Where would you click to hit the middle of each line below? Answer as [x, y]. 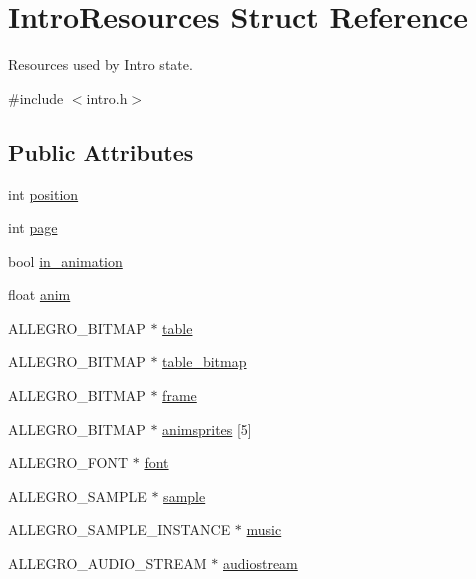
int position [43, 193]
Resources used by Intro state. [100, 64]
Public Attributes [101, 151]
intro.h [107, 97]
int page [33, 227]
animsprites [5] [207, 428]
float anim [39, 294]
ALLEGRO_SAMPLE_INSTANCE [119, 529]
